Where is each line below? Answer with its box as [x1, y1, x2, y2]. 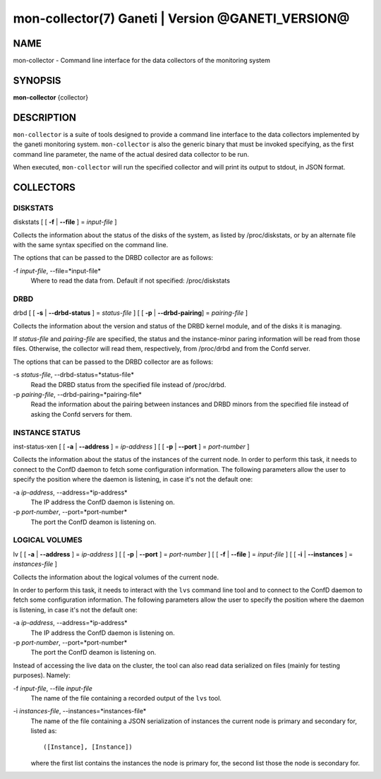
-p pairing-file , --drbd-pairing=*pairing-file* [13, 391, 143, 399]
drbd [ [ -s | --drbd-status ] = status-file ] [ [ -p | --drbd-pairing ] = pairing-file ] [13, 309, 248, 317]
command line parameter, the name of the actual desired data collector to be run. [13, 150, 250, 158]
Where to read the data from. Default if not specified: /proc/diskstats [30, 276, 231, 285]
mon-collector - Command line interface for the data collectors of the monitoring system [13, 57, 271, 65]
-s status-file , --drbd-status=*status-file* [13, 371, 134, 379]
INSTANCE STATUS [13, 427, 81, 437]
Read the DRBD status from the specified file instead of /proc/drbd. [30, 380, 226, 388]
